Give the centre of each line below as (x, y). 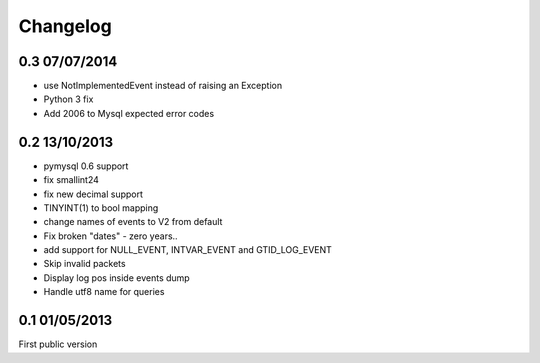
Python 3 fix (68, 99)
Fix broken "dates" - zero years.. (111, 236)
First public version (58, 344)
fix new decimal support (93, 194)
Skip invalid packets (84, 264)
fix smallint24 (71, 180)
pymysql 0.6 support (86, 166)
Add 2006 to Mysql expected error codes (129, 113)
